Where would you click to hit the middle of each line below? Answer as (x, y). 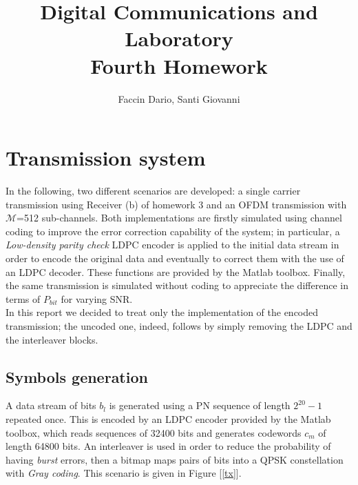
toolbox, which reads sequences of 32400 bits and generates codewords (154, 432)
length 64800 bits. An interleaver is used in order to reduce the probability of (168, 446)
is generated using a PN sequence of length (200, 405)
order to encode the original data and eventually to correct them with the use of (175, 258)
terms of (23, 298)
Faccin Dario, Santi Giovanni (179, 98)
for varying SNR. (97, 298)
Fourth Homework (179, 65)
